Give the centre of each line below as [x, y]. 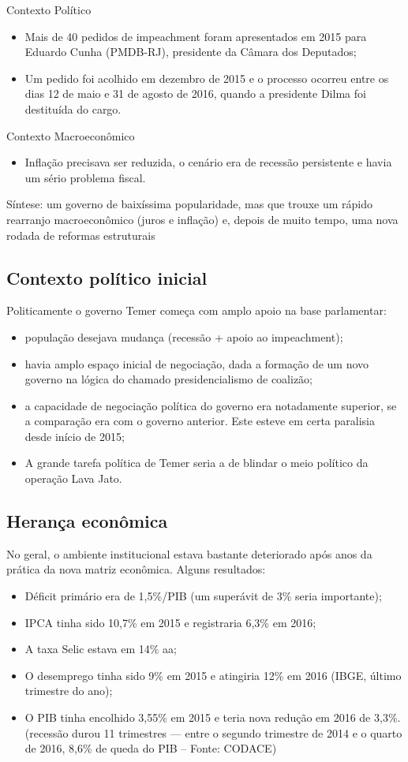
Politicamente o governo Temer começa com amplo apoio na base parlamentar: [197, 310]
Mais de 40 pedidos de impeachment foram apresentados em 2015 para [196, 36]
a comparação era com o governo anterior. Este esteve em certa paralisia [200, 421]
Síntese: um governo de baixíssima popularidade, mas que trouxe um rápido [190, 204]
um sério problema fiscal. [85, 177]
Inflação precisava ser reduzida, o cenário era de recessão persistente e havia [208, 162]
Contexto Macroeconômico [71, 135]
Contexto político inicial [107, 277]
